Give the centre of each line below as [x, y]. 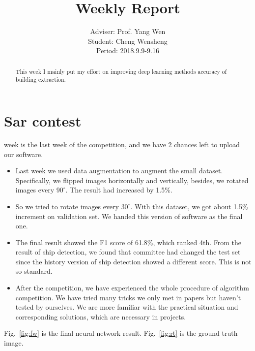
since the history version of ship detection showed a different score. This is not [133, 261]
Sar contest [43, 121]
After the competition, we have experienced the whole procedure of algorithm [132, 288]
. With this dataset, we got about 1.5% [189, 206]
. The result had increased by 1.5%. [119, 190]
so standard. [34, 271]
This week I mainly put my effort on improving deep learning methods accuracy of [121, 71]
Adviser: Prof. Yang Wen [128, 31]
